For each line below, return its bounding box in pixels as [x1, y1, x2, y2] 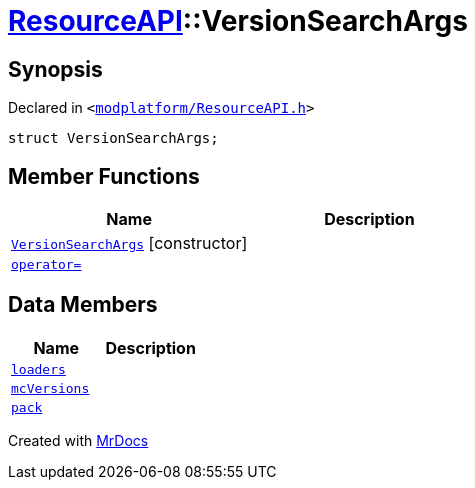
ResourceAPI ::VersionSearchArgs [8, 4, 468, 38]
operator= [11, 257, 82, 273]
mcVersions [11, 380, 90, 396]
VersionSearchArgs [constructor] [11, 233, 248, 254]
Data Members [8, 292, 158, 318]
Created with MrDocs [8, 431, 149, 449]
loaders [11, 361, 66, 377]
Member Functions [8, 163, 200, 189]
